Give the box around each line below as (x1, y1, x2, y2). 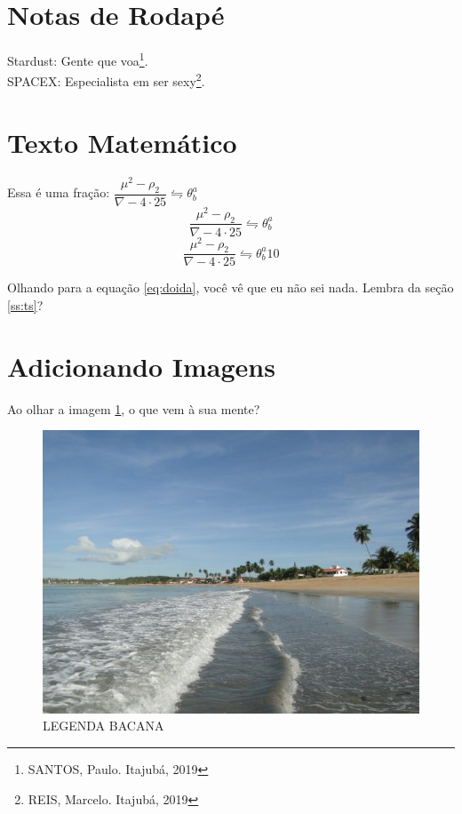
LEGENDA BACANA (43, 716, 164, 735)
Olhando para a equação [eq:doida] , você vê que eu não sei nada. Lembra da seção (7, 278, 454, 297)
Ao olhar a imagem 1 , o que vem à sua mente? (7, 399, 260, 418)
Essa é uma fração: (7, 183, 110, 202)
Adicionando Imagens (7, 347, 275, 384)
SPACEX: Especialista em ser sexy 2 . (7, 69, 205, 91)
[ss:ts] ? (7, 296, 44, 315)
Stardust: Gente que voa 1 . (7, 49, 148, 69)
